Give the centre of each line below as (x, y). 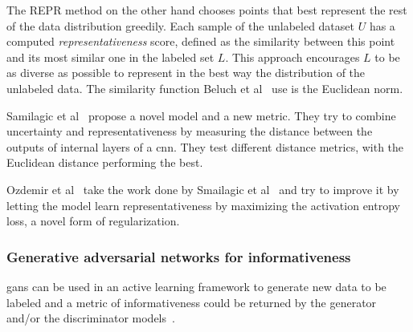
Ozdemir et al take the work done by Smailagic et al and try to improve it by (203, 189)
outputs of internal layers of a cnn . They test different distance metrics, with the (205, 146)
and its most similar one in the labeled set (110, 57)
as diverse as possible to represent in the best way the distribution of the (186, 73)
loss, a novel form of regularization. (93, 221)
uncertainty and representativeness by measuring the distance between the (190, 131)
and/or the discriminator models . (91, 318)
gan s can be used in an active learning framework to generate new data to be (196, 286)
